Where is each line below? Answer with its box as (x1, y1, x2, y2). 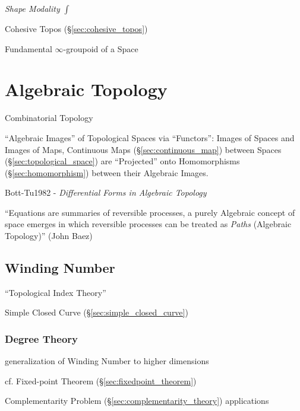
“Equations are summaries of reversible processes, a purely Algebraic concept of (5, 206, 295, 218)
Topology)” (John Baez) (5, 230, 93, 242)
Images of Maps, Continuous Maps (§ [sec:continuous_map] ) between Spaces (5, 143, 282, 155)
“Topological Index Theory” (5, 286, 106, 298)
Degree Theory (5, 331, 78, 346)
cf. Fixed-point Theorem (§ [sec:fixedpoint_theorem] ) (5, 374, 197, 387)
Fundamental (5, 42, 52, 55)
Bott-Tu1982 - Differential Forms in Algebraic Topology (5, 186, 207, 199)
